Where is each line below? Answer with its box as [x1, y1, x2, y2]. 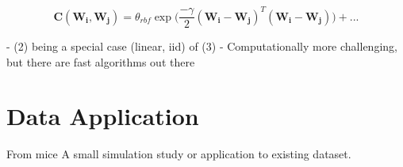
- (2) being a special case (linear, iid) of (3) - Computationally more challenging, [6, 38, 397, 55]
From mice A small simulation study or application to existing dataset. [6, 146, 351, 162]
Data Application [6, 100, 199, 132]
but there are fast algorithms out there [6, 53, 195, 70]
